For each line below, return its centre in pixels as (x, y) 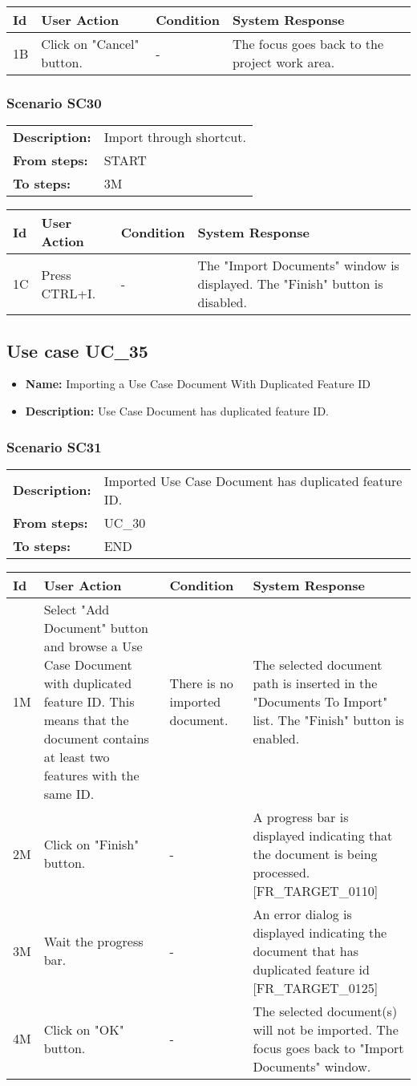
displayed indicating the (320, 932)
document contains (96, 738)
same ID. (69, 793)
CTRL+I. (69, 293)
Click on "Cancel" (90, 44)
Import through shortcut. (175, 137)
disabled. (222, 302)
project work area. (283, 62)
